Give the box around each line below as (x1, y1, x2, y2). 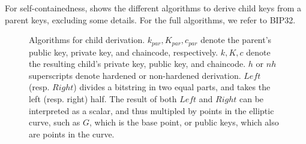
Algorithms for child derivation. (29, 33, 145, 46)
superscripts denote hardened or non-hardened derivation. (29, 69, 241, 81)
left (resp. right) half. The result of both (29, 93, 177, 105)
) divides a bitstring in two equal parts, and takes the (73, 81, 271, 93)
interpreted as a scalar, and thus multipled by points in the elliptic (29, 104, 274, 117)
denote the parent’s (200, 33, 272, 46)
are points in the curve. (29, 127, 115, 140)
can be (239, 93, 264, 105)
